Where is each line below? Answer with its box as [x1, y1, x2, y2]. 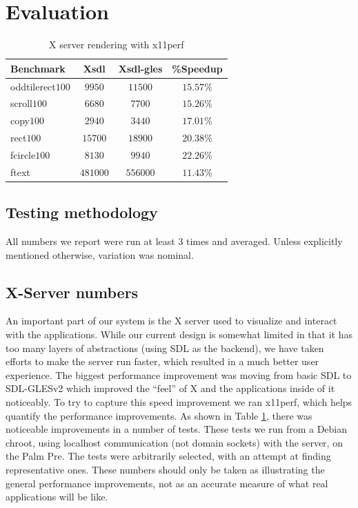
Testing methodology [6, 202, 158, 223]
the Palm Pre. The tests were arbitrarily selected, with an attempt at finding [6, 449, 331, 463]
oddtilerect [10, 79, 56, 93]
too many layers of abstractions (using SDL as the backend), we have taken [6, 340, 324, 355]
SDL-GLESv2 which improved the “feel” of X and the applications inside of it [6, 381, 335, 395]
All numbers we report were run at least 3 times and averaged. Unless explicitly [6, 234, 343, 248]
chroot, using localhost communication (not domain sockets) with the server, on [6, 435, 343, 449]
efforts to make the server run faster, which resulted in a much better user [6, 354, 319, 369]
